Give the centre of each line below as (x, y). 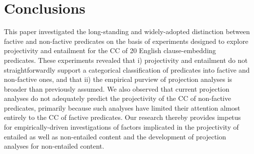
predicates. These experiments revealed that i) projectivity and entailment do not (126, 60)
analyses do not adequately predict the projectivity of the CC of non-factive (117, 98)
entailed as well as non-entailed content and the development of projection (115, 136)
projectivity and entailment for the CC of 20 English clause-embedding (110, 50)
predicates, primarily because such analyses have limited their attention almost (122, 107)
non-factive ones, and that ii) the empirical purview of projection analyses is (118, 79)
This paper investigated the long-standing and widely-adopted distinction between (127, 31)
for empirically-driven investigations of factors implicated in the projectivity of (121, 127)
